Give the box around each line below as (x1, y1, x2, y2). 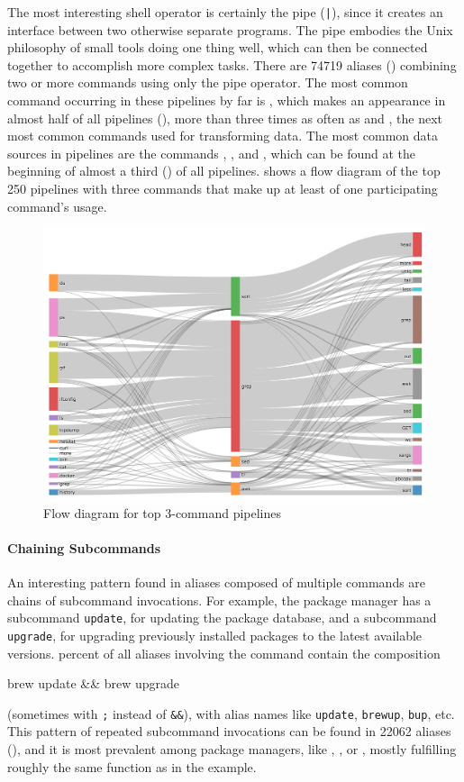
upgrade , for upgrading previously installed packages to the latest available (7, 625, 423, 644)
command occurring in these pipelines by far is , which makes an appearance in (7, 91, 446, 110)
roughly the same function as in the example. (7, 757, 257, 776)
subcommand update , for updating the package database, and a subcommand (7, 608, 437, 627)
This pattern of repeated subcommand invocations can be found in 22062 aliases (7, 722, 451, 741)
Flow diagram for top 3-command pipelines (43, 503, 282, 522)
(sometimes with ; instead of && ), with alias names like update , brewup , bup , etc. (7, 704, 455, 723)
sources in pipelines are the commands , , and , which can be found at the (7, 143, 416, 162)
